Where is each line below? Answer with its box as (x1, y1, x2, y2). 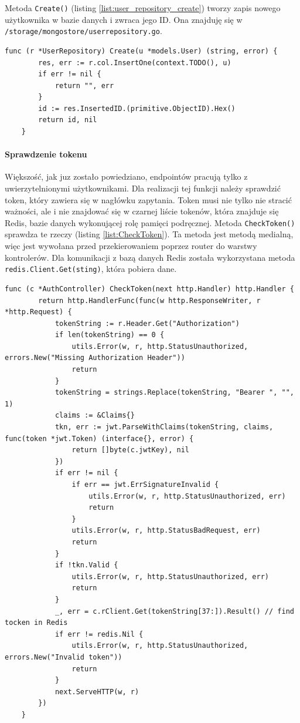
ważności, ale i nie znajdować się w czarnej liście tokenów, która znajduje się (5, 205, 279, 217)
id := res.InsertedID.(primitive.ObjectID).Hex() (38, 104, 236, 113)
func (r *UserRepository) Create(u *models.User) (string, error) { (5, 46, 278, 55)
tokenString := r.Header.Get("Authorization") (54, 319, 240, 328)
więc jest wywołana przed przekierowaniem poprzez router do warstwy (5, 240, 257, 252)
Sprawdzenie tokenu (5, 148, 87, 160)
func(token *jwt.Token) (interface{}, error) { (5, 434, 194, 443)
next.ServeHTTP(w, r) (54, 687, 139, 696)
